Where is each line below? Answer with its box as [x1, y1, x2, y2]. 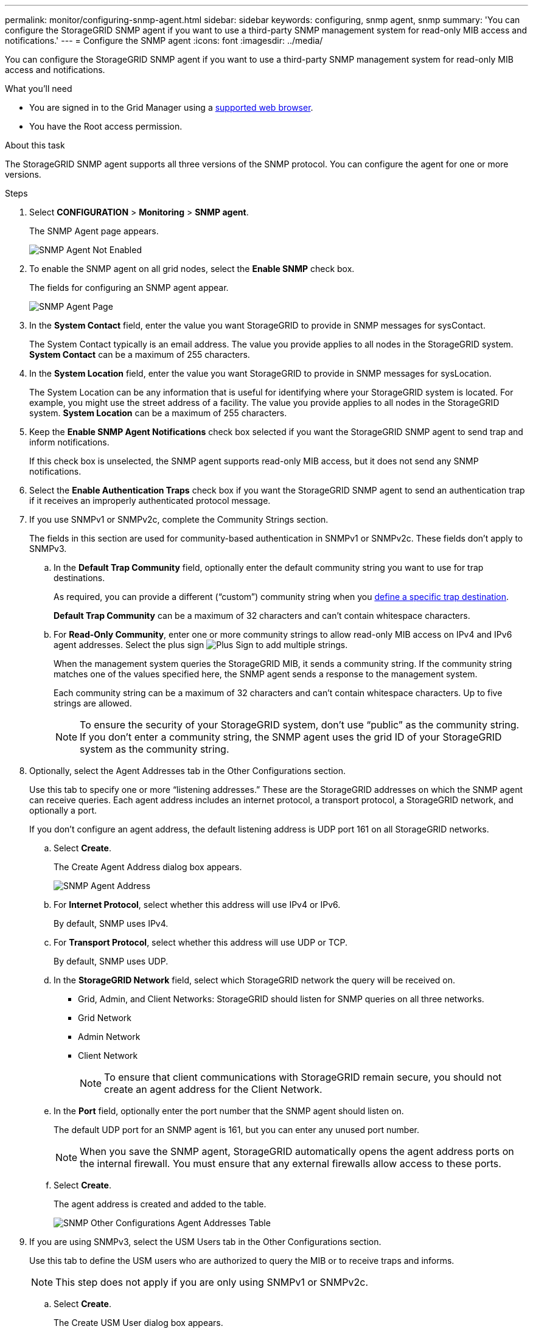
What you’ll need [5, 83, 72, 94]
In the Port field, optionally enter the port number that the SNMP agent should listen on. [54, 1106, 404, 1116]
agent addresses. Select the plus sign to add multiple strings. [54, 640, 348, 650]
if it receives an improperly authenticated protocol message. [29, 495, 271, 506]
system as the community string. [80, 743, 229, 755]
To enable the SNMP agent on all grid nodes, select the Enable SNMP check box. [29, 263, 355, 274]
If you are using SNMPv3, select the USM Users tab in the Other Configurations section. [29, 1237, 381, 1247]
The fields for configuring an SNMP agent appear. [29, 282, 229, 293]
